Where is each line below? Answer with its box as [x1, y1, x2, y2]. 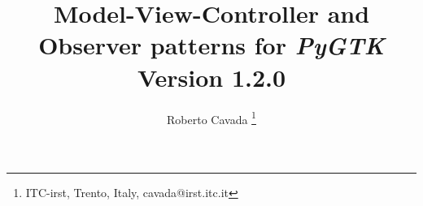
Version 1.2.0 [137, 60, 286, 93]
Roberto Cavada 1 [167, 108, 256, 127]
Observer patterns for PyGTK [38, 28, 385, 62]
